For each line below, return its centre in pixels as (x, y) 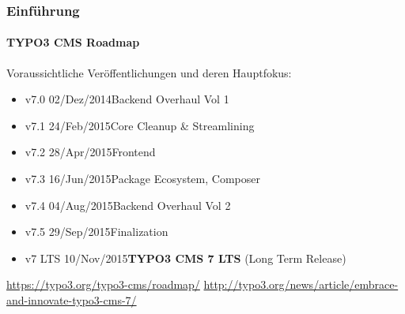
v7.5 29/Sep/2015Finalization (97, 232)
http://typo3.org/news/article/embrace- (301, 284)
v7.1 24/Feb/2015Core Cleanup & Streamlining (140, 125)
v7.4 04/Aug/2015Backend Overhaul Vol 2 (128, 205)
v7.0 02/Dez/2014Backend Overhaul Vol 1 (127, 99)
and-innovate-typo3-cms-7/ (72, 299)
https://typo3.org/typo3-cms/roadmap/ (103, 284)
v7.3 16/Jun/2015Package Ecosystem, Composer (142, 179)
